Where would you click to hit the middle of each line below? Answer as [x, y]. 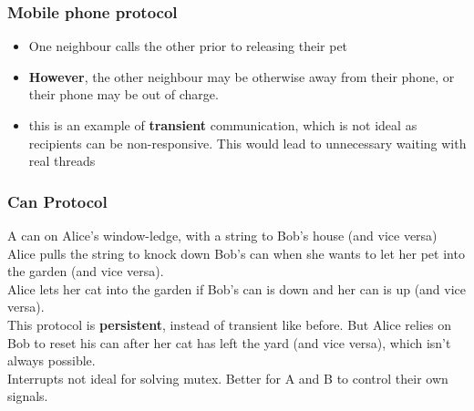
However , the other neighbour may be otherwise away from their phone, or [242, 76]
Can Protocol [57, 201]
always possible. [52, 360]
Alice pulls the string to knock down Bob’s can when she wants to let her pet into [236, 253]
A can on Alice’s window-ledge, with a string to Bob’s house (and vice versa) [222, 235]
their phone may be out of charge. [124, 94]
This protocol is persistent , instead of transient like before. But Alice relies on [229, 324]
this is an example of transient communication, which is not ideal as [223, 125]
